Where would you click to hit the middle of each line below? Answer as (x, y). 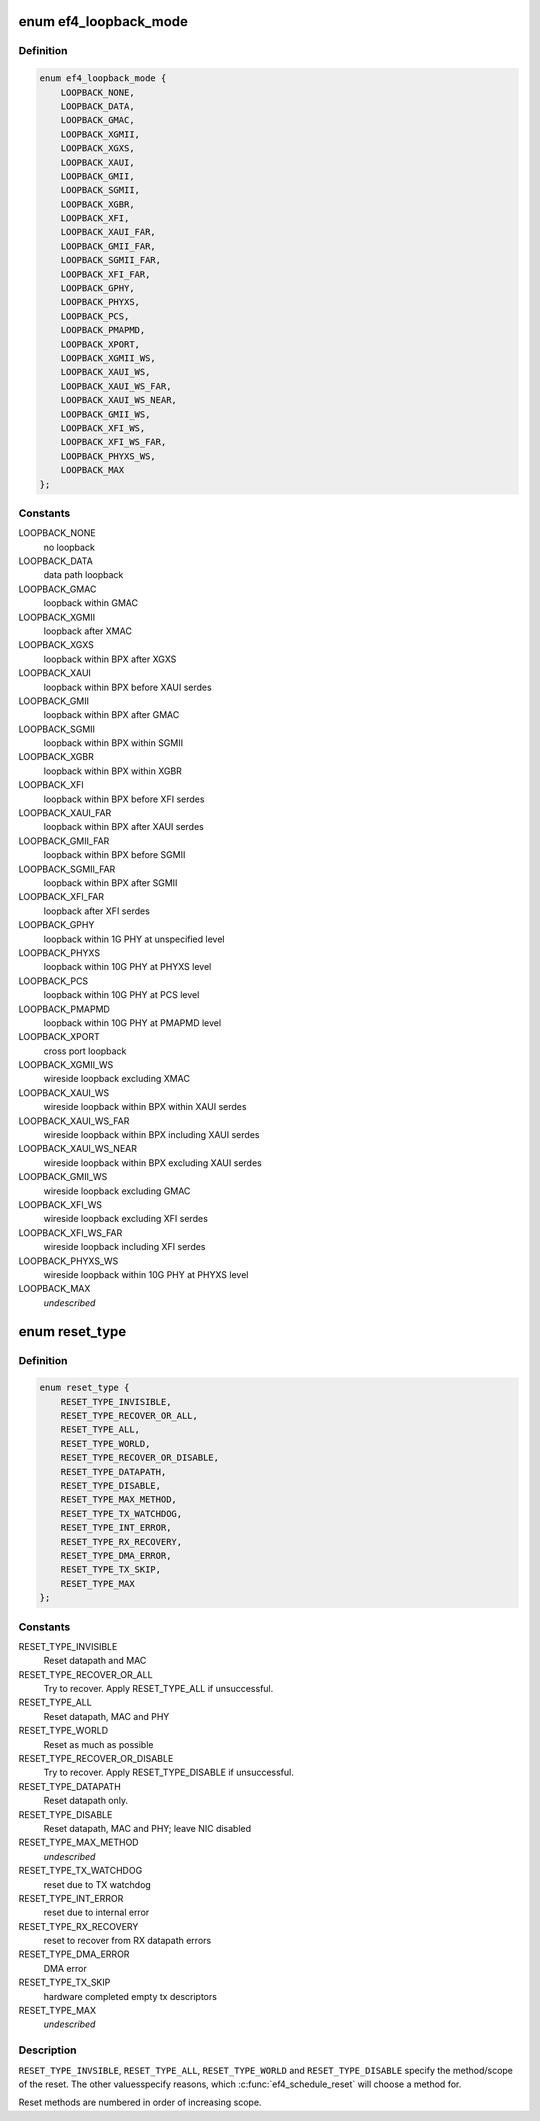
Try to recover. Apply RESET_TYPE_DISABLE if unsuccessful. (168, 1772)
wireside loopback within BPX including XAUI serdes (151, 1135)
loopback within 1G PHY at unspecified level (134, 939)
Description (47, 2050)
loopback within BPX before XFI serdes (124, 799)
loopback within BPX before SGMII (114, 855)
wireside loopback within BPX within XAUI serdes (145, 1107)
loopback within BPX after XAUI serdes (123, 827)
